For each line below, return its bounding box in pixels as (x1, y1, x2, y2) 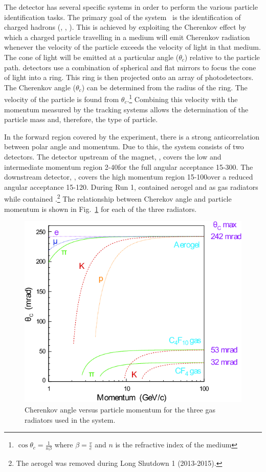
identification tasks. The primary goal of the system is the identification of (4, 11, 241, 22)
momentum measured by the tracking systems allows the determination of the (4, 104, 249, 114)
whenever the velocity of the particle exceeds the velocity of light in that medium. (4, 42, 261, 52)
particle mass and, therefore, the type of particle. (4, 114, 158, 125)
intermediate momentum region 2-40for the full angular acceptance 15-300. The (4, 161, 253, 172)
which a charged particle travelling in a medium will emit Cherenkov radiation (4, 31, 250, 42)
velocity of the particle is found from (4, 94, 119, 104)
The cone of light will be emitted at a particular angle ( (4, 51, 179, 62)
